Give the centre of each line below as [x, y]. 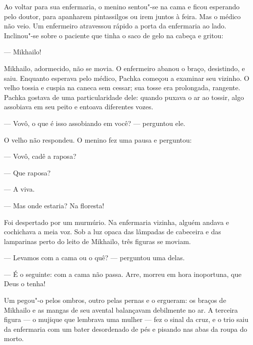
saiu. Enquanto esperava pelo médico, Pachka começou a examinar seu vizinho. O [127, 78]
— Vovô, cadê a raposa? [40, 156]
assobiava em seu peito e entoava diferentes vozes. [79, 107]
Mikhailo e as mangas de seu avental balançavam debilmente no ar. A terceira [121, 309]
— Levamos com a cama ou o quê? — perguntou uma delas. [94, 258]
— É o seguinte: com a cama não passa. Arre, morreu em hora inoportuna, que [123, 274]
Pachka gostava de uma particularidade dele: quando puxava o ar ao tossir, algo [124, 97]
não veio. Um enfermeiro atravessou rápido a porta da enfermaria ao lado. [115, 26]
